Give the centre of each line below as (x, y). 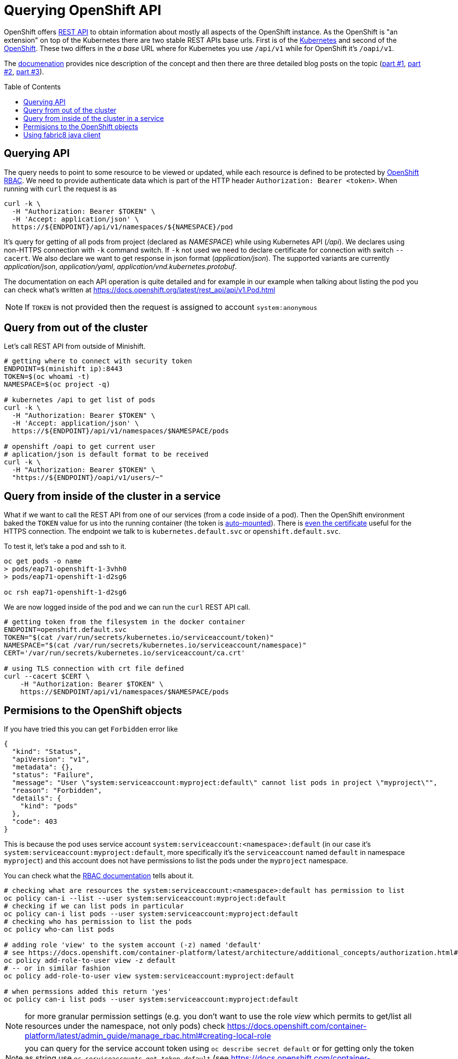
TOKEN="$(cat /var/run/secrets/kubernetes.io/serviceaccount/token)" (139, 638)
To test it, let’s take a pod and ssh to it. (65, 547)
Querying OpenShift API (83, 10)
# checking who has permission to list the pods (98, 922)
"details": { (37, 798)
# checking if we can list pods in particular (94, 906)
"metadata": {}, (43, 767)
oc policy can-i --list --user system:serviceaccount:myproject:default (145, 898)
